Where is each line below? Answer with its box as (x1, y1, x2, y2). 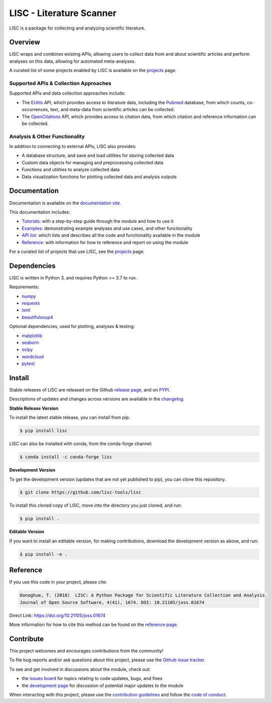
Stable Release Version (9, 405, 58, 411)
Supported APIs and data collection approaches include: (9, 90, 125, 96)
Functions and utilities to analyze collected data (21, 167, 120, 173)
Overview (9, 38, 40, 47)
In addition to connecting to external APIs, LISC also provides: (9, 143, 137, 150)
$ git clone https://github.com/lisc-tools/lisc (19, 490, 141, 495)
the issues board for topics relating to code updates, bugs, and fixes (21, 675, 162, 681)
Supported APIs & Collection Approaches (9, 80, 112, 87)
